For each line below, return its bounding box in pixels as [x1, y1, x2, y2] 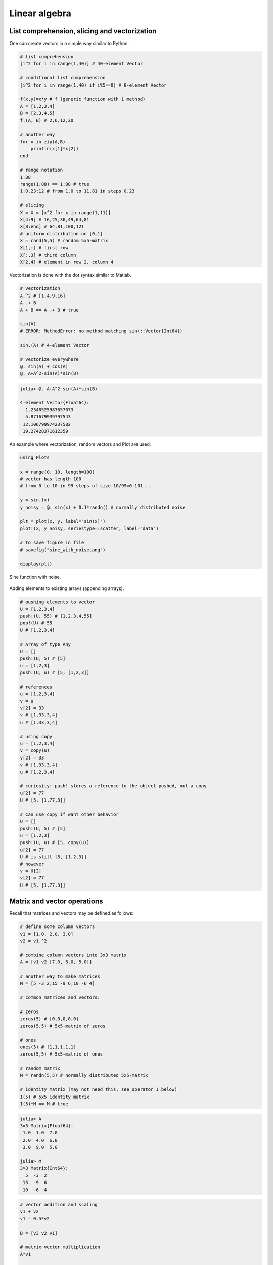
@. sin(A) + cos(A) [20, 363, 68, 369]
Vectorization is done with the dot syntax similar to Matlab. [9, 272, 131, 278]
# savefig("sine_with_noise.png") [20, 547, 106, 553]
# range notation [20, 167, 63, 173]
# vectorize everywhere [20, 357, 79, 362]
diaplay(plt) [20, 561, 53, 567]
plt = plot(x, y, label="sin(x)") [20, 519, 106, 524]
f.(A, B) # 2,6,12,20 [20, 117, 74, 123]
